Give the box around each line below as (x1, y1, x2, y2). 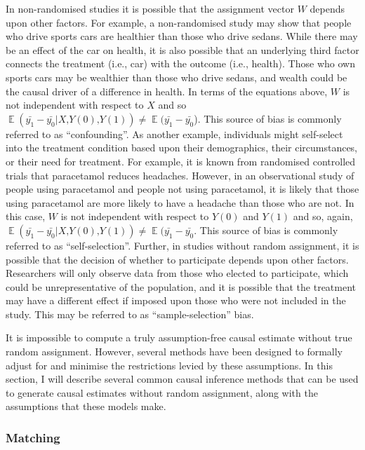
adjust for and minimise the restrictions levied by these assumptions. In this (6, 357, 333, 372)
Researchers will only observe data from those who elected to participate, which (6, 266, 349, 280)
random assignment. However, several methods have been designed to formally (6, 344, 343, 359)
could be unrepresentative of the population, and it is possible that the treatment (6, 279, 357, 294)
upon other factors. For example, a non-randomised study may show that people (6, 15, 352, 29)
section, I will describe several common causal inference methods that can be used (6, 371, 359, 386)
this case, (6, 209, 46, 224)
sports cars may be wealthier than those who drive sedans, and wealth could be (6, 69, 347, 84)
